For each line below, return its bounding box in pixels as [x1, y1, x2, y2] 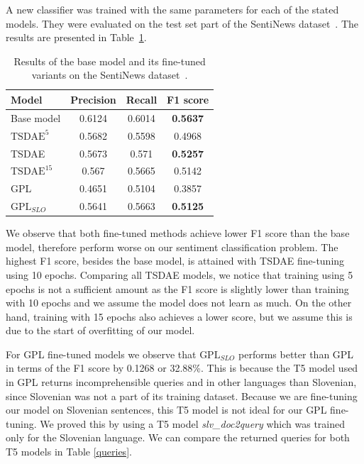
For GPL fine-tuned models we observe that [6, 346, 197, 361]
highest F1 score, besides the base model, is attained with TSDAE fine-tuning [6, 253, 345, 268]
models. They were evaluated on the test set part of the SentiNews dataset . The [6, 16, 359, 31]
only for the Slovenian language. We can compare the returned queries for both [6, 430, 350, 445]
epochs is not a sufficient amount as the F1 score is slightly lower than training [6, 281, 349, 296]
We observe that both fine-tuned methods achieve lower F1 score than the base [6, 226, 350, 241]
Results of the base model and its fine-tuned [13, 53, 206, 68]
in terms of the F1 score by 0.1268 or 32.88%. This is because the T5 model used [6, 360, 358, 375]
